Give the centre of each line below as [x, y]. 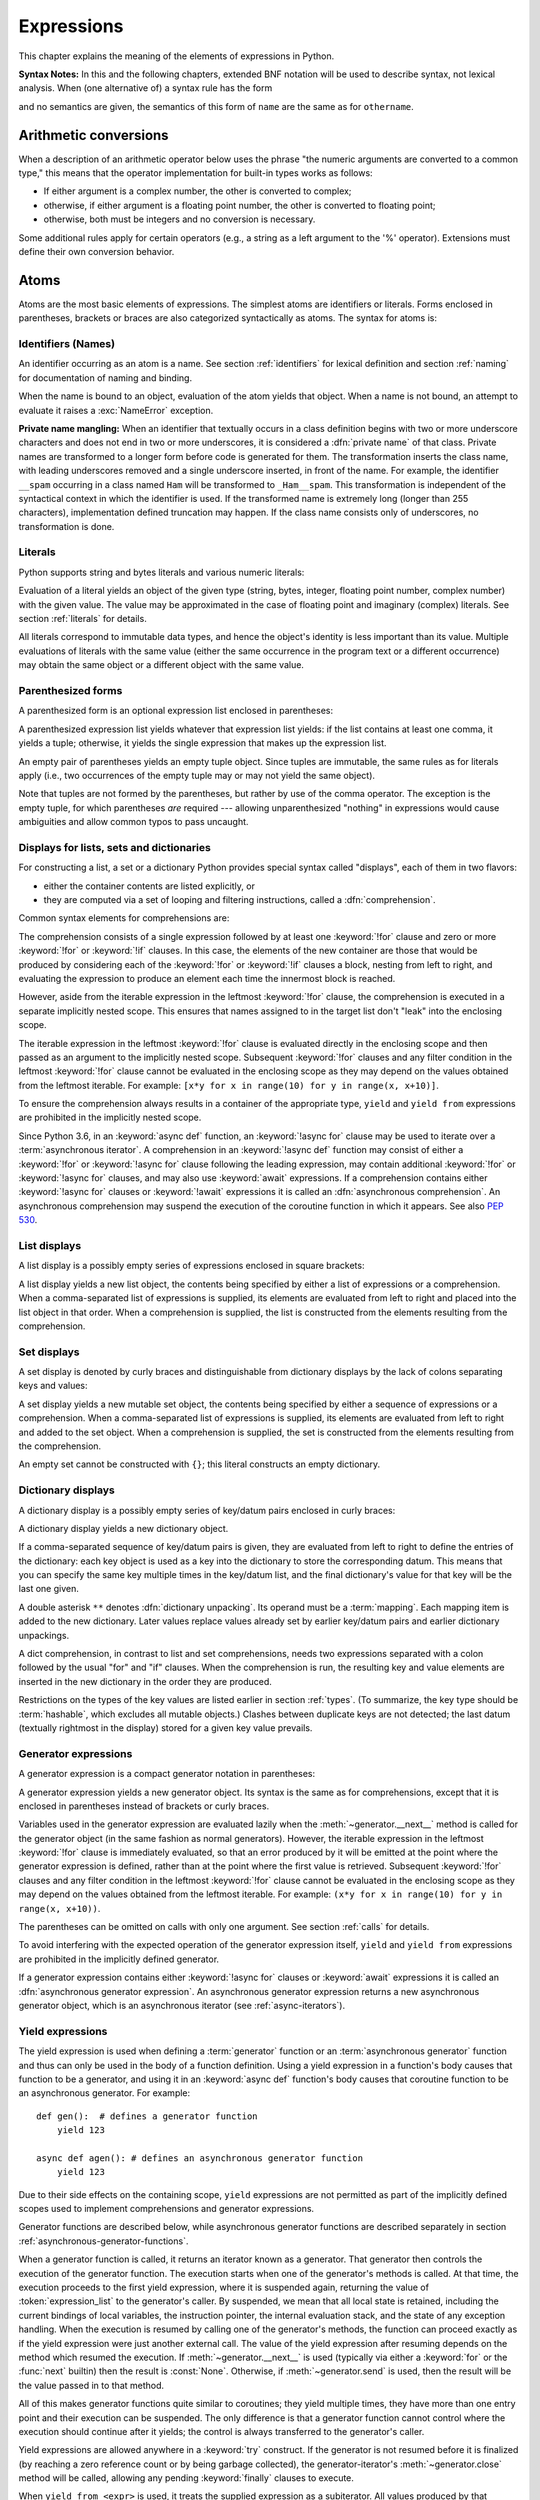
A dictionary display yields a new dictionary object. [123, 1528]
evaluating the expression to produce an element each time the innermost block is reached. [207, 978]
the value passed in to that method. [91, 2385]
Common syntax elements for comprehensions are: [124, 918]
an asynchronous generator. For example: [104, 2093]
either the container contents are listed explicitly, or [149, 886]
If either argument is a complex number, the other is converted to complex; [197, 191]
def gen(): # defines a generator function [147, 2116]
